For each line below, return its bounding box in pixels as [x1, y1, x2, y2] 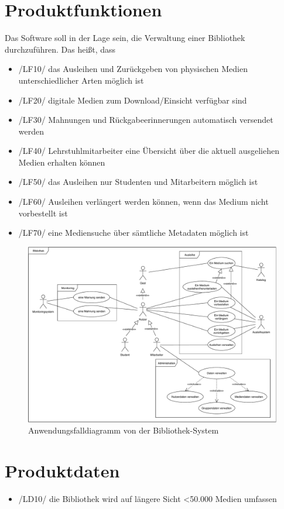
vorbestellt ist [18, 207, 68, 219]
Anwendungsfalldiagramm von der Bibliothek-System [28, 424, 219, 436]
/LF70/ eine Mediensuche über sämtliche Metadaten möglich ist [18, 226, 249, 239]
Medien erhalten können [18, 156, 105, 168]
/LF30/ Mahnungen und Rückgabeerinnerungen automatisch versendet [18, 114, 273, 126]
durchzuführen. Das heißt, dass [5, 43, 116, 55]
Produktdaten [5, 459, 120, 482]
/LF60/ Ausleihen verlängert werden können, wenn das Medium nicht [18, 195, 269, 208]
